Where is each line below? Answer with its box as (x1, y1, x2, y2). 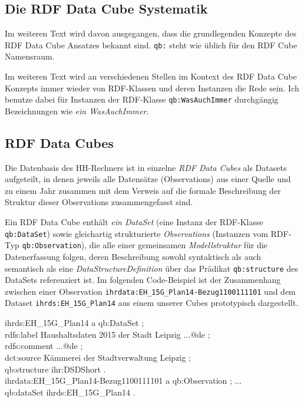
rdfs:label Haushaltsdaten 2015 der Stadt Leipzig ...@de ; (5, 328, 210, 340)
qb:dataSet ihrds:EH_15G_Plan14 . (5, 385, 136, 398)
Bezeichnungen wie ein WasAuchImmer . (5, 104, 149, 117)
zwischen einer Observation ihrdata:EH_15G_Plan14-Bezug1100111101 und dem (5, 285, 296, 297)
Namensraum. (5, 50, 55, 62)
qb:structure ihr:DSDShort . (5, 363, 106, 375)
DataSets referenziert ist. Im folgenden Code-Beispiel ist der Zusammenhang (5, 274, 281, 286)
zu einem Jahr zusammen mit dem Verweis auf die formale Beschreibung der (5, 184, 281, 196)
